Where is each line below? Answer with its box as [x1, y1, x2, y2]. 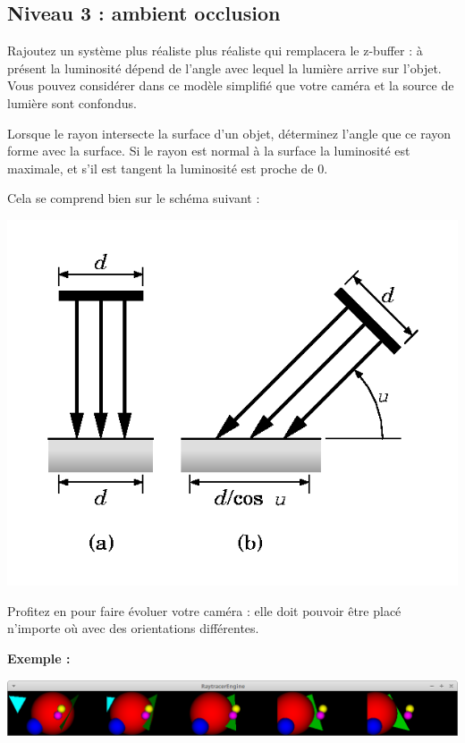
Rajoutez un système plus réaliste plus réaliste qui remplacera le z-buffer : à [7, 41, 423, 60]
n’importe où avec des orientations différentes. [7, 619, 259, 637]
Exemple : [7, 649, 71, 668]
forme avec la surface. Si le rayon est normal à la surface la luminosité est [7, 141, 410, 160]
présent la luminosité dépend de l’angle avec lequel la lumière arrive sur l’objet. [7, 58, 442, 77]
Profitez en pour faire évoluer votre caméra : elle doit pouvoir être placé [7, 601, 402, 620]
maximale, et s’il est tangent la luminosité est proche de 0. [7, 158, 328, 177]
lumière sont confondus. [7, 93, 137, 112]
